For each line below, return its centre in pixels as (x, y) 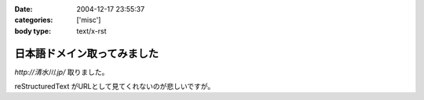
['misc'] (89, 20)
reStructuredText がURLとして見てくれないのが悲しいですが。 (115, 87)
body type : (33, 30)
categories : (34, 20)
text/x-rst (91, 30)
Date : (24, 9)
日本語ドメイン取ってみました (86, 54)
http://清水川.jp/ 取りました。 (62, 72)
